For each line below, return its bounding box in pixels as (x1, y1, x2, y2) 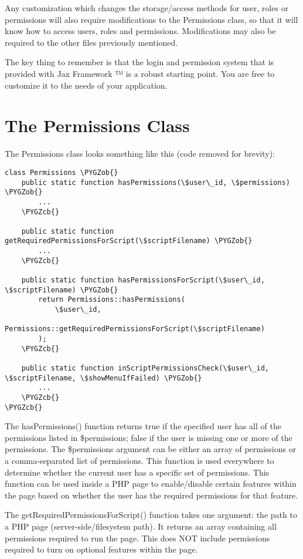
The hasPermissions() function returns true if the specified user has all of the (5, 420, 281, 432)
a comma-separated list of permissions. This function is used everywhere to (5, 454, 274, 467)
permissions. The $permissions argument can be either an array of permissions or (5, 443, 297, 455)
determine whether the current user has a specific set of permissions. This (5, 466, 270, 478)
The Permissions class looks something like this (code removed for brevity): (5, 147, 275, 160)
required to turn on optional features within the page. (5, 543, 198, 555)
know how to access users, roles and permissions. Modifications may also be (5, 25, 276, 37)
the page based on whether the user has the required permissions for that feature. (5, 489, 298, 501)
